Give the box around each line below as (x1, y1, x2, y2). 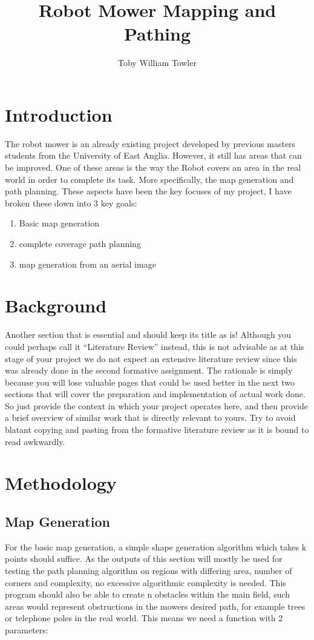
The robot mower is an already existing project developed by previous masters (5, 137, 296, 150)
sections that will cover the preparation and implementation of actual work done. (5, 388, 306, 400)
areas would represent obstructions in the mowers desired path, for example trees (5, 599, 306, 612)
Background (5, 293, 107, 318)
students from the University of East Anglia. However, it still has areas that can (5, 149, 302, 162)
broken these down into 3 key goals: (5, 196, 137, 209)
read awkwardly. (5, 435, 65, 447)
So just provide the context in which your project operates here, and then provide (5, 399, 308, 412)
